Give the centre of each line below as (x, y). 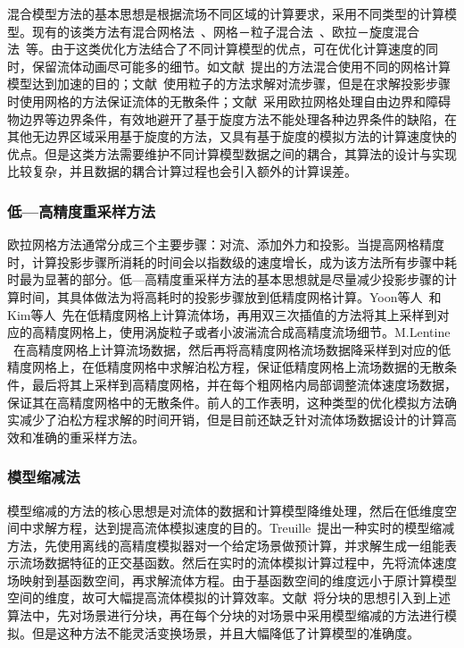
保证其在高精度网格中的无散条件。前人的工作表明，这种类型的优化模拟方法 (226, 402)
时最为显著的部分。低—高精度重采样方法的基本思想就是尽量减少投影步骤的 (226, 279)
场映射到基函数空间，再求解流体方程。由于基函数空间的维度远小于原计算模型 (232, 580)
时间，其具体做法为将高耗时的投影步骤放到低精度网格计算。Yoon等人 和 (230, 296)
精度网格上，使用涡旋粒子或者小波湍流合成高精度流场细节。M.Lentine (247, 332)
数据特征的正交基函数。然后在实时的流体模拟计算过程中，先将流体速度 (250, 563)
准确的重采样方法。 (88, 437)
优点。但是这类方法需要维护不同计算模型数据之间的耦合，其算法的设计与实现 (232, 153)
